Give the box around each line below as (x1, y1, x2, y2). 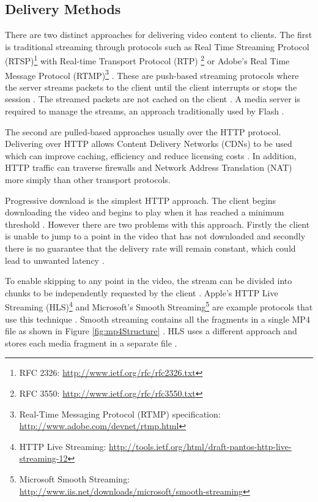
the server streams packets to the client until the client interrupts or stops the (5, 80, 297, 93)
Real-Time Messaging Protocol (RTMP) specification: (19, 407, 221, 420)
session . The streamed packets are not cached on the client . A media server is (5, 92, 300, 105)
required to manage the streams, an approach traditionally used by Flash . (5, 105, 284, 118)
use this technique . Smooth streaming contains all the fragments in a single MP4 (5, 312, 310, 325)
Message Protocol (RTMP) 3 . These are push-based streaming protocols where (5, 67, 299, 81)
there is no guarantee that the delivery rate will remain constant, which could (5, 242, 296, 255)
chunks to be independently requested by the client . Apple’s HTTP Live (5, 286, 278, 299)
